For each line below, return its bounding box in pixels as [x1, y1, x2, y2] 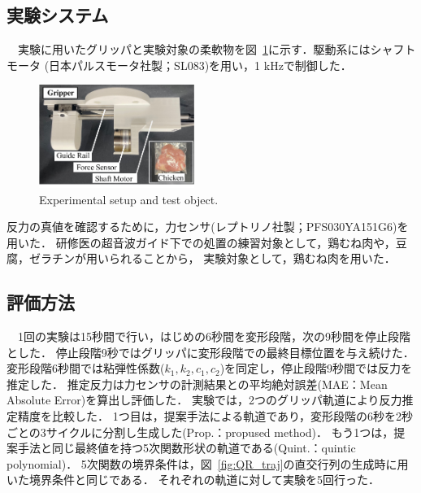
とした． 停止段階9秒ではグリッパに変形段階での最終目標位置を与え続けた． [7, 343, 414, 360]
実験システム [7, 2, 109, 28]
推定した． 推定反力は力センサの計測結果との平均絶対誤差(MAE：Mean [7, 375, 388, 392]
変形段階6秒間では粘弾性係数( [7, 360, 165, 377]
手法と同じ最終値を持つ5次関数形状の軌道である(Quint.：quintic [17, 439, 356, 456]
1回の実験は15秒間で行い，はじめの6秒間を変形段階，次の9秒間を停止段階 [17, 328, 410, 345]
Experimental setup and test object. [39, 190, 219, 207]
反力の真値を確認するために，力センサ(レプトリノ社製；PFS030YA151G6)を [7, 218, 409, 235]
